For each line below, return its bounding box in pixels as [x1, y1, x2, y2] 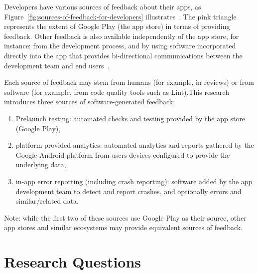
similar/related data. [15, 196, 79, 206]
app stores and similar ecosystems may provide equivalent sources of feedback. [4, 222, 243, 233]
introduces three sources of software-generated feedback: [4, 96, 175, 107]
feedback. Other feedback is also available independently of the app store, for [4, 30, 239, 41]
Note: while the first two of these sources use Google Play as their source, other [4, 212, 247, 223]
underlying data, [15, 159, 66, 170]
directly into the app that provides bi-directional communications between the [4, 50, 243, 60]
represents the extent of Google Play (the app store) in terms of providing [4, 21, 230, 31]
